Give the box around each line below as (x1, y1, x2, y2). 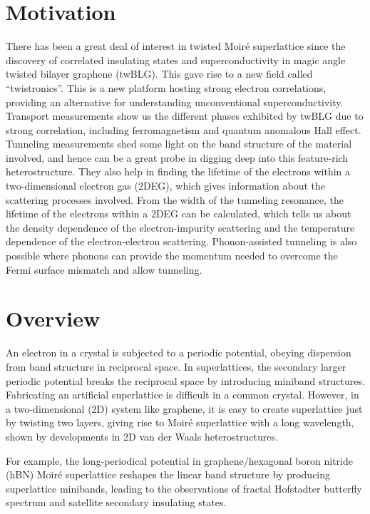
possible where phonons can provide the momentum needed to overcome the (6, 248, 338, 263)
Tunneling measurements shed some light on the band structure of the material (6, 136, 352, 151)
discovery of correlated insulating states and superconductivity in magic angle (6, 52, 346, 67)
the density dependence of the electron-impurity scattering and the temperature (6, 220, 355, 235)
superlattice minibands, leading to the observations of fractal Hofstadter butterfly (6, 480, 362, 495)
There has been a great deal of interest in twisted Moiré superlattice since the (6, 38, 346, 53)
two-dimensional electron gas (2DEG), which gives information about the (6, 178, 326, 193)
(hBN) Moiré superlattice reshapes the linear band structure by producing (6, 467, 331, 482)
